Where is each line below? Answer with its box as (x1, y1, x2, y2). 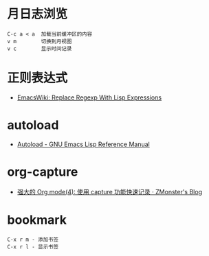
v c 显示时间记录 (7, 45, 72, 52)
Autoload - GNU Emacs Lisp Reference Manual (16, 140, 150, 148)
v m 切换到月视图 (7, 38, 72, 45)
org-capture (7, 164, 78, 179)
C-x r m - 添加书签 (7, 236, 59, 243)
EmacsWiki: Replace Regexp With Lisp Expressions (16, 93, 162, 102)
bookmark (7, 212, 67, 227)
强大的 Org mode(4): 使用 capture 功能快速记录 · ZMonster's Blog (16, 187, 203, 196)
